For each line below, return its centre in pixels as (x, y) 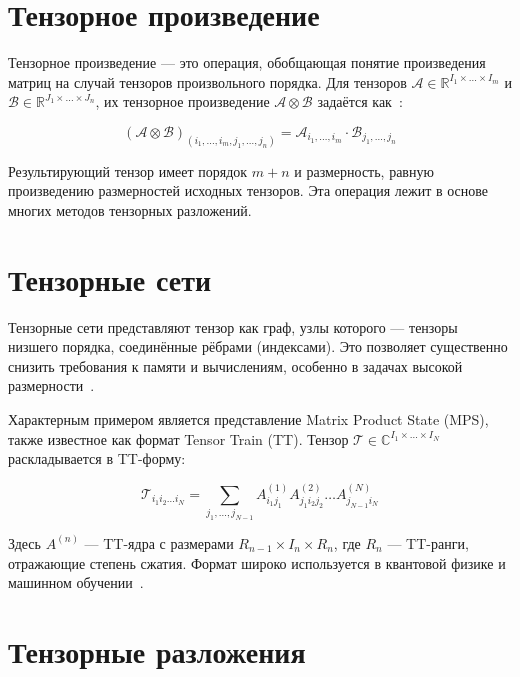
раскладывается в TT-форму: (97, 458)
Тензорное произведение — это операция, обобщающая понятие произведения (247, 62)
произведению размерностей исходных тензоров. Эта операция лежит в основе (248, 190)
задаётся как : (360, 101)
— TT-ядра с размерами (159, 542)
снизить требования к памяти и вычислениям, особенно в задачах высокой (235, 365)
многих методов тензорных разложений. (130, 209)
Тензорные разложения (157, 650)
